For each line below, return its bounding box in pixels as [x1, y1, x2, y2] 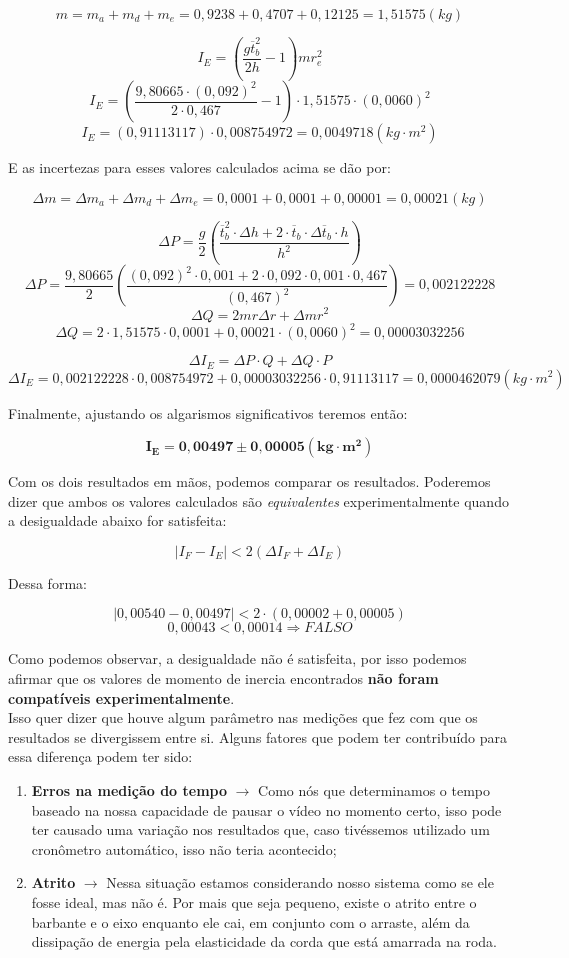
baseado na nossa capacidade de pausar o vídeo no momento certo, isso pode [31, 799, 502, 820]
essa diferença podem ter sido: [8, 746, 193, 767]
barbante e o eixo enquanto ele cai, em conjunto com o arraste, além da [31, 911, 470, 932]
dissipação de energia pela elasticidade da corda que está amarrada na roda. [31, 931, 498, 952]
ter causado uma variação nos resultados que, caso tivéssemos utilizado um [31, 819, 490, 840]
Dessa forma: [8, 572, 87, 593]
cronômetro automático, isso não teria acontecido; [31, 838, 337, 859]
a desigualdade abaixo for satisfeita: [8, 510, 227, 531]
